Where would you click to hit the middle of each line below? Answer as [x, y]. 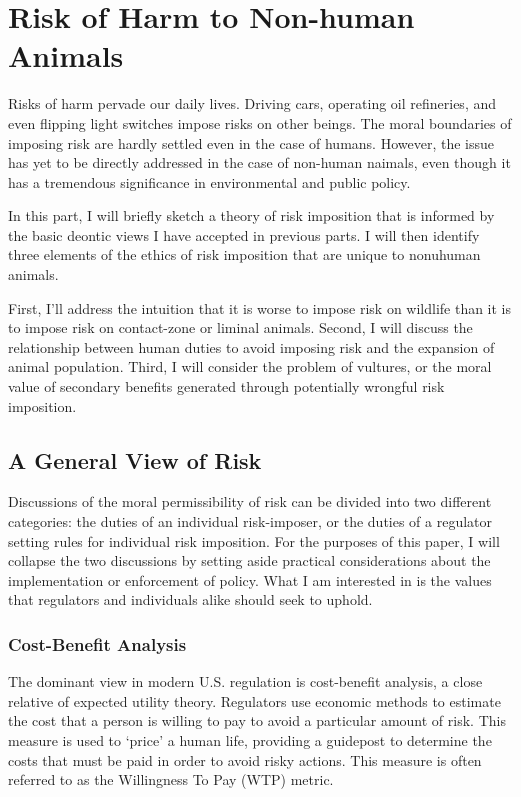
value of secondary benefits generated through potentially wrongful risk [226, 386]
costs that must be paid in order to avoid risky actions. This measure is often [245, 759]
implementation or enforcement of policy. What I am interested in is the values [250, 579]
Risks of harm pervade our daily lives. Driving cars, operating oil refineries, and [252, 103]
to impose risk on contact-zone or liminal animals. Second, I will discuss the [240, 327]
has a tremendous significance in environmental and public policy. [209, 181]
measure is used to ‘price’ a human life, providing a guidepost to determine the [250, 739]
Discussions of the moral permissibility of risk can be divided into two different [250, 501]
